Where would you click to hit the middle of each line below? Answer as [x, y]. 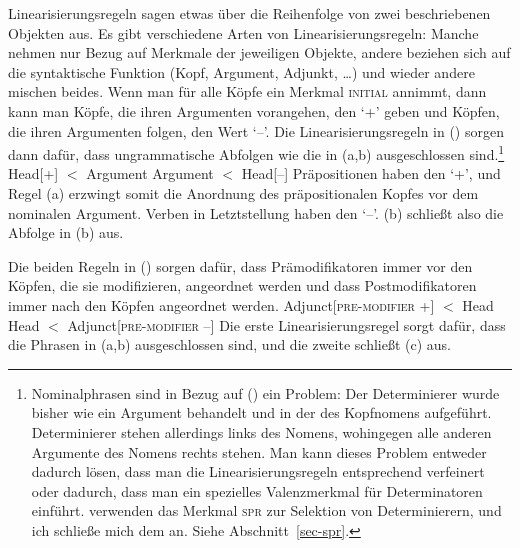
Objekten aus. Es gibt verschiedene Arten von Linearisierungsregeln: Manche [243, 32]
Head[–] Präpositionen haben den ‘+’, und [371, 173]
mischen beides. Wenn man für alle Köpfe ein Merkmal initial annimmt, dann [247, 91]
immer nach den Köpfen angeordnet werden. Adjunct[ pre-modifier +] [221, 304]
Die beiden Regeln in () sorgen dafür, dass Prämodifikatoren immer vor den [240, 265]
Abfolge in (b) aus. [66, 232]
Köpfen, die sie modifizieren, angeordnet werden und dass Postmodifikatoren [242, 285]
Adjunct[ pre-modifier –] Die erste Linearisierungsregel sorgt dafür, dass [286, 324]
